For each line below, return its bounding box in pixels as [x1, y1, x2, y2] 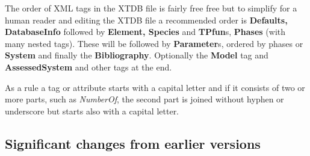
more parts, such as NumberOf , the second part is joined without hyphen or [5, 93, 284, 105]
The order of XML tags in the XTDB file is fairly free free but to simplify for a [5, 2, 297, 14]
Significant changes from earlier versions [5, 134, 261, 152]
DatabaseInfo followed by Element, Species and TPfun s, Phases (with [5, 25, 286, 38]
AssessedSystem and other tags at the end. [5, 60, 172, 73]
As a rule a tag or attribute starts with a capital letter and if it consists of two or [5, 81, 305, 93]
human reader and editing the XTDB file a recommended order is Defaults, [5, 13, 288, 26]
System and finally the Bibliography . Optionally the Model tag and [5, 49, 268, 61]
